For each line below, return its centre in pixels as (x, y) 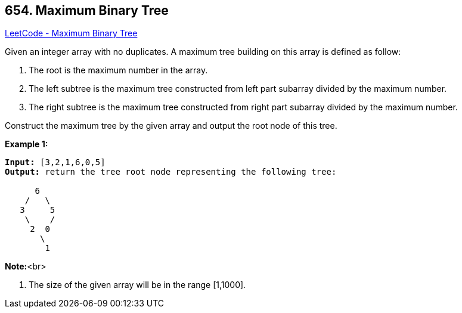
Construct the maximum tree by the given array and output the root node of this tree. (171, 126)
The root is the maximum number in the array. (118, 70)
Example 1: (27, 144)
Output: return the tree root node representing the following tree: (171, 172)
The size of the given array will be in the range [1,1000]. (137, 285)
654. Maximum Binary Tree (87, 10)
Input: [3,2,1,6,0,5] (55, 162)
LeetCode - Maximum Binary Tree (71, 33)
